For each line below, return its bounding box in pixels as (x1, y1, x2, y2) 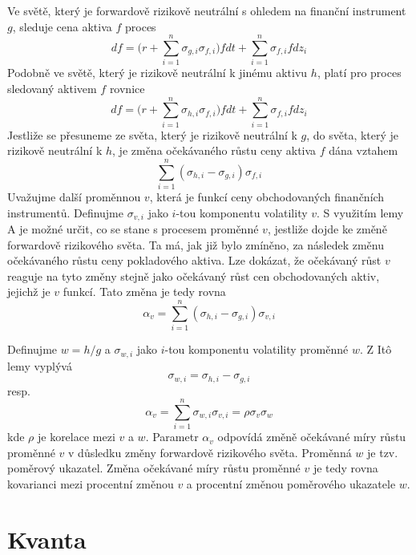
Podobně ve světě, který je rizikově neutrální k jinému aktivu (7, 64, 308, 81)
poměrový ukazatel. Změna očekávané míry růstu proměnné (7, 460, 301, 476)
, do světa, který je (306, 126, 399, 143)
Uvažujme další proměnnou (7, 188, 141, 205)
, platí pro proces (317, 64, 402, 81)
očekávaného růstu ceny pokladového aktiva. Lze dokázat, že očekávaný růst (7, 252, 382, 269)
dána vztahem (329, 142, 398, 159)
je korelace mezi (37, 428, 115, 445)
